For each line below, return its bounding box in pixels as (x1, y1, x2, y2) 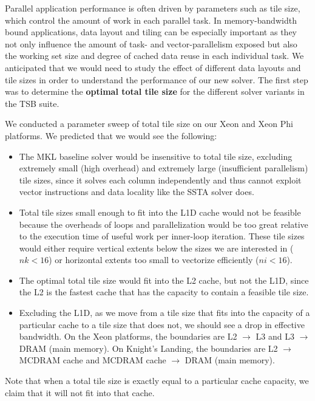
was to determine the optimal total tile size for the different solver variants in (5, 85, 305, 98)
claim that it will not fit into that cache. (5, 386, 155, 399)
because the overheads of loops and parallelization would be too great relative (19, 218, 308, 230)
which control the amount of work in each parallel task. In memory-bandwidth (5, 13, 297, 26)
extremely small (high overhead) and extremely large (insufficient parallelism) (19, 162, 308, 174)
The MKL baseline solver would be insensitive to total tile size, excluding (19, 149, 293, 162)
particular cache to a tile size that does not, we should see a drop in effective (19, 318, 305, 331)
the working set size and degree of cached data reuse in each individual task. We (5, 49, 304, 62)
